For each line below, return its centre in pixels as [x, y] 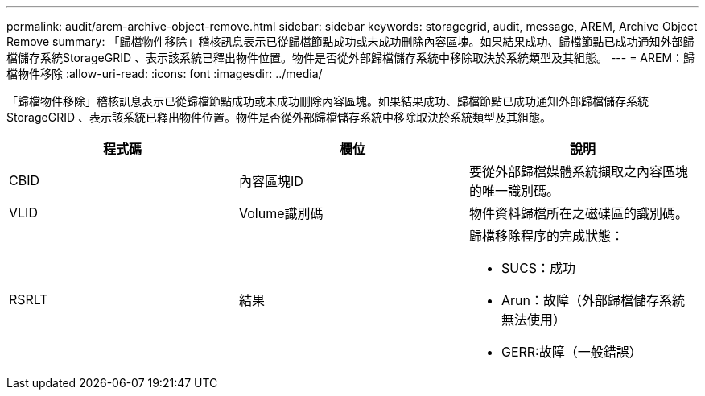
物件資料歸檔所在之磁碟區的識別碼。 [578, 213]
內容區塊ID [271, 181]
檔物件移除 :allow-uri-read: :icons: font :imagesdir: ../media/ [165, 74]
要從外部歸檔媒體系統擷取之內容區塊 [578, 171]
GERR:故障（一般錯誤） [571, 352]
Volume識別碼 [281, 213]
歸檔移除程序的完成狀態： [546, 236]
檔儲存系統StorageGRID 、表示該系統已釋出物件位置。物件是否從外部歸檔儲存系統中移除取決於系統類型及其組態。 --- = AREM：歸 [351, 58]
